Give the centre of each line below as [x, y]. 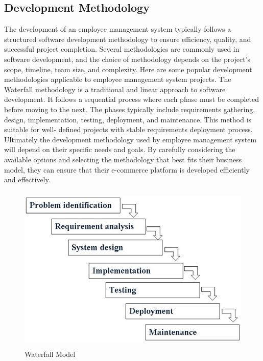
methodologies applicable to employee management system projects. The [118, 79]
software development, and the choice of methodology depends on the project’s [127, 59]
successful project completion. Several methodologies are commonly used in [122, 49]
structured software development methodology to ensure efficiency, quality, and [128, 39]
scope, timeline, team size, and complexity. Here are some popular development [128, 69]
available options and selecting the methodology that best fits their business [123, 159]
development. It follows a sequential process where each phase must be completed [132, 99]
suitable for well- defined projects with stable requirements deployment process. [128, 129]
